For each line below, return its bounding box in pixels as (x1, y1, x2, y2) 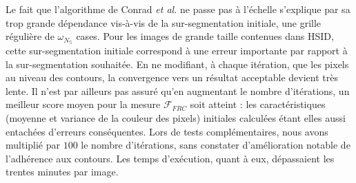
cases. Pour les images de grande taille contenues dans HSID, (76, 29, 334, 43)
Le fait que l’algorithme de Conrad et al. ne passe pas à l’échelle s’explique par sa (6, 2, 350, 16)
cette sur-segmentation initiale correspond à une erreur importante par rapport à (6, 43, 348, 58)
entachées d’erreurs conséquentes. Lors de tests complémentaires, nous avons (6, 124, 328, 138)
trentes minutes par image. (6, 164, 119, 179)
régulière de (6, 29, 55, 43)
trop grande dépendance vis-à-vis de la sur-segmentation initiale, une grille (6, 15, 322, 30)
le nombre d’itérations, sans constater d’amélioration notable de (81, 138, 350, 152)
